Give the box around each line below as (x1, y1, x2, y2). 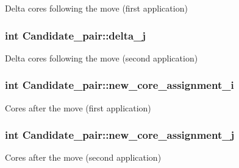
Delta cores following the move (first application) (5, 2, 188, 14)
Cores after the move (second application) (5, 151, 162, 164)
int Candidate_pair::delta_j (5, 27, 146, 43)
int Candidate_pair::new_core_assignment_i (5, 77, 234, 93)
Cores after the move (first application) (5, 101, 151, 114)
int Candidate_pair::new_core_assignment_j (5, 127, 235, 142)
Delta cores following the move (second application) (5, 51, 198, 64)
